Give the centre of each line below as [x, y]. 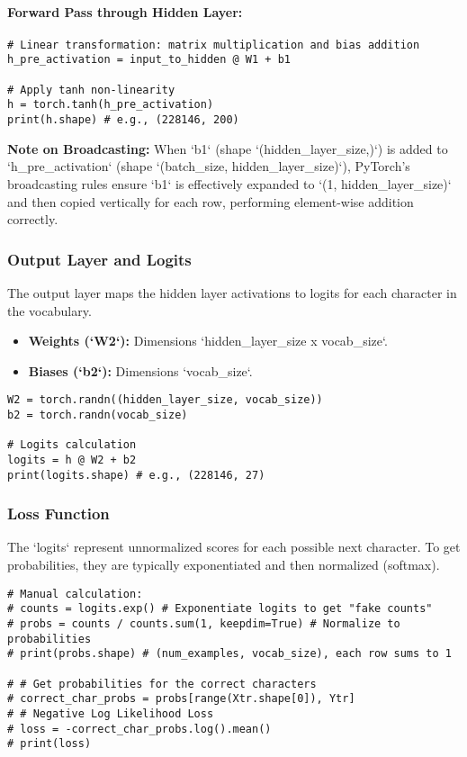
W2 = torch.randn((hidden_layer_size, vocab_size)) [165, 400]
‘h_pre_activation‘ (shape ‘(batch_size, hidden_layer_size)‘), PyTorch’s [209, 166]
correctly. [33, 219]
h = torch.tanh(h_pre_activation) [111, 105]
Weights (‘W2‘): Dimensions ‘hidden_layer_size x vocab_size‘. [208, 341]
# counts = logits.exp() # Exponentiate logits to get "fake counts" [220, 609]
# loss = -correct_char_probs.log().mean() [139, 729]
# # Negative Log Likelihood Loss [111, 713]
